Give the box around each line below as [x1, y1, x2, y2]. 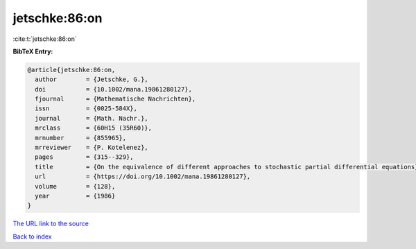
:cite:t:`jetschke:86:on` [12, 35, 77, 43]
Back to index [12, 232, 52, 241]
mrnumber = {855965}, [35, 134, 127, 141]
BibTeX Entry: [12, 47, 53, 55]
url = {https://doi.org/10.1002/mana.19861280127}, [35, 173, 251, 180]
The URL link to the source [12, 219, 89, 228]
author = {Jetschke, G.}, [35, 76, 148, 83]
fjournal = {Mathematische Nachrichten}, [35, 95, 196, 103]
